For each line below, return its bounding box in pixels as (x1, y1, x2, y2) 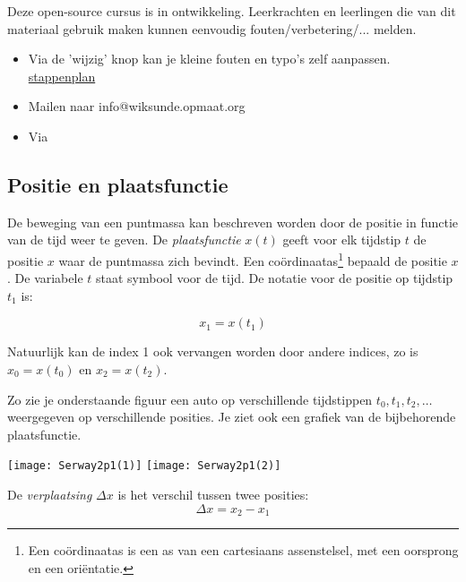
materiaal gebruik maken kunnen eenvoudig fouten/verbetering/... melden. (7, 19, 417, 38)
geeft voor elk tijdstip (282, 230, 401, 249)
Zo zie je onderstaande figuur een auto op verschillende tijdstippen (7, 389, 373, 408)
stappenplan (28, 66, 96, 85)
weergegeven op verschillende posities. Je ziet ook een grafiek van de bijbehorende (7, 407, 456, 426)
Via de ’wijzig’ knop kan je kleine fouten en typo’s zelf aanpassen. (28, 49, 391, 68)
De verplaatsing (7, 485, 92, 504)
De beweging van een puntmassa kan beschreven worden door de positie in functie (7, 212, 459, 231)
